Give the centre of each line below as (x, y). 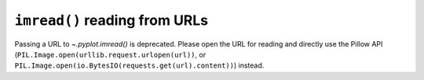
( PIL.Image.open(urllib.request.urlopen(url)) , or (110, 54)
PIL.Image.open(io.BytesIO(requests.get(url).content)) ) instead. (139, 65)
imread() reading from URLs (111, 20)
